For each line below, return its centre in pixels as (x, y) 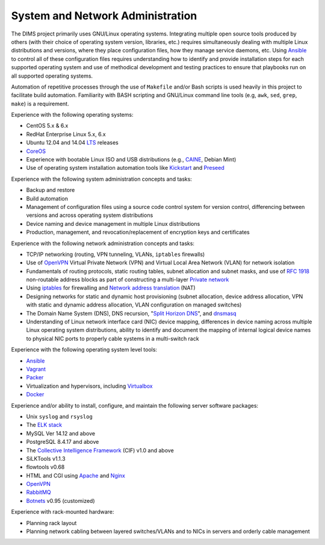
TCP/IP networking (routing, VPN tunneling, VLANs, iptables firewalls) (116, 254)
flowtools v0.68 (45, 467)
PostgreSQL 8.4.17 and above (63, 442)
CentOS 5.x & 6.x (47, 126)
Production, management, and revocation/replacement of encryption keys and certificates (138, 232)
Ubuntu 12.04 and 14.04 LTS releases (72, 143)
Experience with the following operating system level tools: (84, 350)
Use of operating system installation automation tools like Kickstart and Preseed (125, 168)
